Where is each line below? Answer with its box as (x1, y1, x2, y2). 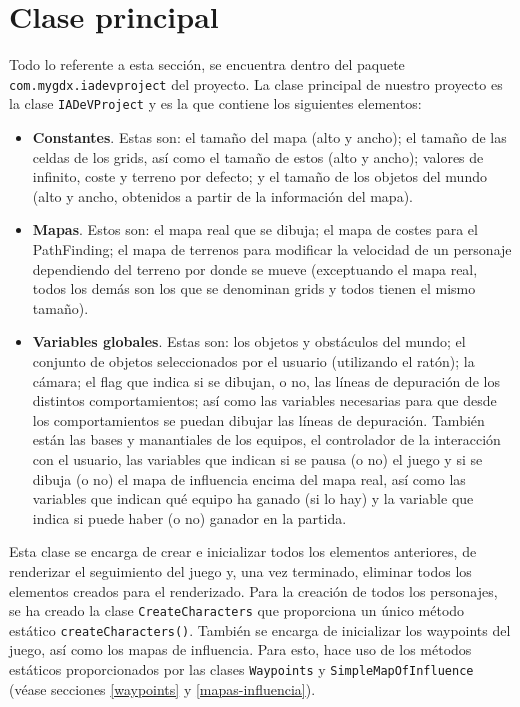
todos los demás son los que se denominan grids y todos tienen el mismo (32, 278, 476, 299)
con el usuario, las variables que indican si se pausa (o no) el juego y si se (32, 448, 483, 469)
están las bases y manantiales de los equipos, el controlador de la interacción (32, 429, 501, 450)
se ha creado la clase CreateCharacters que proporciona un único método (9, 600, 465, 621)
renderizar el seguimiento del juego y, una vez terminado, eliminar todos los (9, 560, 472, 581)
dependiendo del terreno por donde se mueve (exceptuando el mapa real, (32, 258, 478, 279)
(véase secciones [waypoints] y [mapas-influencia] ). (9, 678, 316, 699)
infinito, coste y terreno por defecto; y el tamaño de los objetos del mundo (32, 166, 487, 187)
